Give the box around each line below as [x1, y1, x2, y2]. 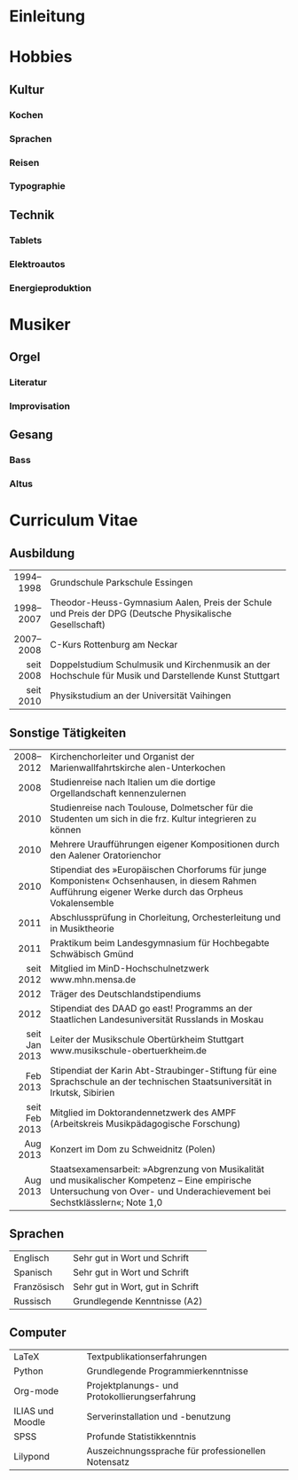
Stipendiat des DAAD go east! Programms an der [50, 1003, 253, 1015]
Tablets [9, 233, 43, 246]
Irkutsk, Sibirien [50, 1087, 115, 1099]
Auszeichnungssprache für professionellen [86, 1445, 266, 1457]
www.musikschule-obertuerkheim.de [50, 1044, 207, 1057]
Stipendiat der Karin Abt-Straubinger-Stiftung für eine [50, 1065, 278, 1077]
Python [13, 1365, 44, 1377]
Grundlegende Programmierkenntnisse [86, 1365, 248, 1377]
